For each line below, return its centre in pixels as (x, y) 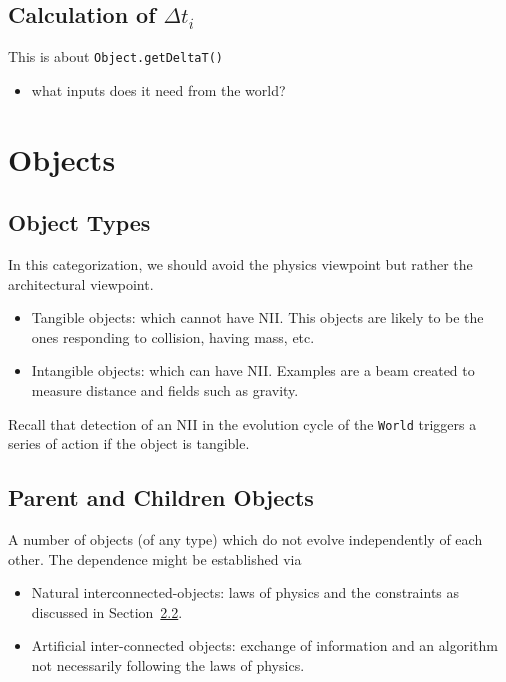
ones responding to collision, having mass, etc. (173, 336)
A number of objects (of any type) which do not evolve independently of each (245, 539)
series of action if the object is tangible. (129, 443)
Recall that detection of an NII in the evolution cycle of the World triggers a (242, 423)
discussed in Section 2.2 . (107, 611)
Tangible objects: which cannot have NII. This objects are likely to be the (257, 317)
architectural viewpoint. (81, 283)
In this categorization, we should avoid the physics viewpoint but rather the (240, 264)
